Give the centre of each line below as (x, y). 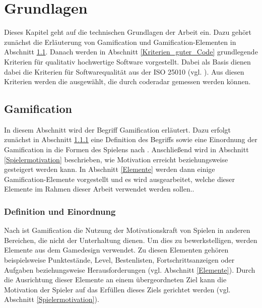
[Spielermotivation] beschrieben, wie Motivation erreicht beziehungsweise (116, 159)
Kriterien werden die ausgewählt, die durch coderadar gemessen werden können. (127, 81)
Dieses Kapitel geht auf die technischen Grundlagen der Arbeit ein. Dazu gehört (128, 32)
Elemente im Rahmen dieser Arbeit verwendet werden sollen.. (99, 189)
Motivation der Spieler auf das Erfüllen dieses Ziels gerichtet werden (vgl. (117, 289)
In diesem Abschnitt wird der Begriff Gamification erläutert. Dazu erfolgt (118, 129)
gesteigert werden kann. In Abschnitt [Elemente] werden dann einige (110, 169)
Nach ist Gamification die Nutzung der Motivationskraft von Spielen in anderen (127, 230)
